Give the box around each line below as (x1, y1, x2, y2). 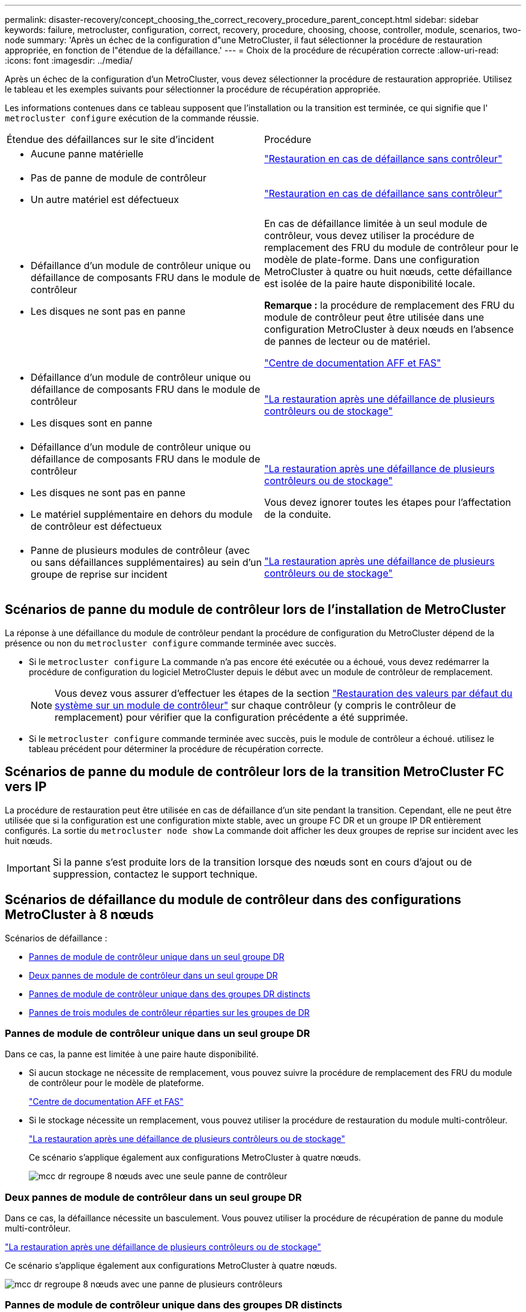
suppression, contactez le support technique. (52, 867, 258, 880)
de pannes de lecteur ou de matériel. (264, 335, 431, 347)
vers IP (5, 779, 47, 795)
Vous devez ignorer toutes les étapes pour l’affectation (264, 496, 511, 508)
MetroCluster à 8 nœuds (5, 907, 154, 923)
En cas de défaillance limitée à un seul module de (264, 217, 488, 229)
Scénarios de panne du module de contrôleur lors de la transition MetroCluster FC (5, 764, 504, 780)
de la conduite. (264, 508, 331, 520)
